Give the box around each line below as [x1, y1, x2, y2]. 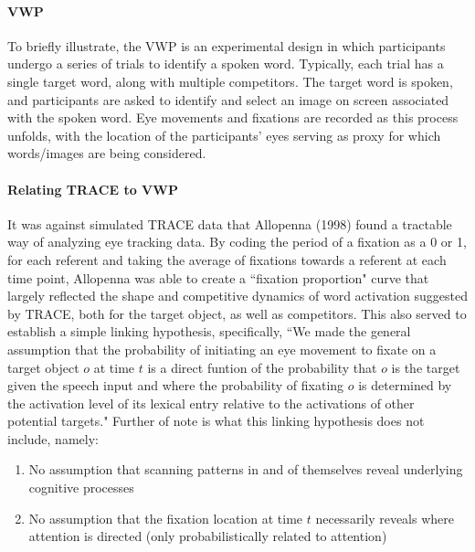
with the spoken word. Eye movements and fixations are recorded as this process [7, 108, 459, 127]
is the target [391, 357, 460, 377]
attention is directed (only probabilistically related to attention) [28, 526, 387, 546]
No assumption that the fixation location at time [28, 508, 303, 527]
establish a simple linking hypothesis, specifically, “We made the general [7, 322, 411, 341]
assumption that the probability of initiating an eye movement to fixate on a [7, 339, 437, 358]
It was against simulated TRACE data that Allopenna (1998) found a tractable [7, 214, 452, 233]
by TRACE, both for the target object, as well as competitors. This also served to [7, 303, 467, 323]
